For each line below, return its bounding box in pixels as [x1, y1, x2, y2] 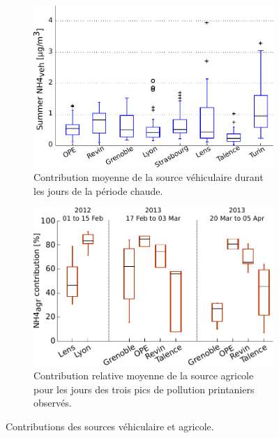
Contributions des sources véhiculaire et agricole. [6, 418, 214, 433]
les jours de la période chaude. [33, 183, 163, 198]
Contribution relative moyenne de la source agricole [33, 368, 254, 383]
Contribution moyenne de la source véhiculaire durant [33, 170, 264, 184]
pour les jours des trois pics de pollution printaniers [33, 381, 255, 396]
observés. [33, 395, 72, 410]
